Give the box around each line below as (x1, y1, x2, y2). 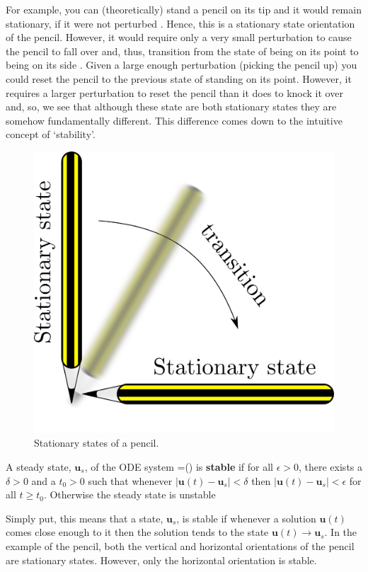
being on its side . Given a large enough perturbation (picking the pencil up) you (6, 57, 357, 72)
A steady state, (6, 459, 71, 474)
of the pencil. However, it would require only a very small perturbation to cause (6, 30, 352, 45)
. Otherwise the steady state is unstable (43, 487, 216, 502)
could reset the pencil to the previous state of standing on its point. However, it (6, 71, 352, 86)
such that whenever (88, 473, 173, 488)
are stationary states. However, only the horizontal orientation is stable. (6, 552, 317, 567)
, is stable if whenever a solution (176, 510, 316, 525)
